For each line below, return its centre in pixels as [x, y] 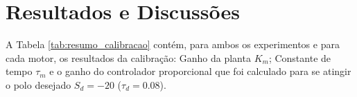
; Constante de [300, 57]
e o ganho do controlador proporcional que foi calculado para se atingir [200, 71]
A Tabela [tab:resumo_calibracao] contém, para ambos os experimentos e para [173, 44]
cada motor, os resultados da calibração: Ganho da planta [128, 57]
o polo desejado [38, 84]
